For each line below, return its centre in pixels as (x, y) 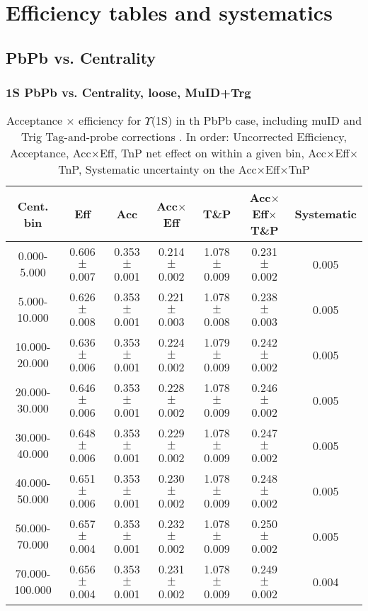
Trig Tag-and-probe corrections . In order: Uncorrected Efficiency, (184, 137)
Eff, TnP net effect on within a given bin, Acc (213, 153)
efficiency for (110, 120)
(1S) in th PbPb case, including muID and (257, 120)
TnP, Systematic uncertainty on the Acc (157, 169)
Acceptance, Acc (50, 153)
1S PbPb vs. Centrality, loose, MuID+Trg (128, 93)
